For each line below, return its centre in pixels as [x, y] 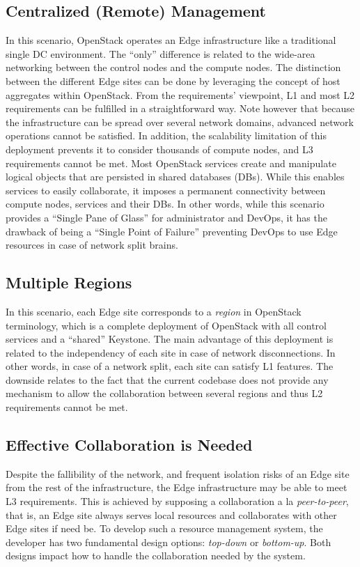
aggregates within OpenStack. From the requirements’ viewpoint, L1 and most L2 [180, 94]
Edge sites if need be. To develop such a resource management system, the [164, 528]
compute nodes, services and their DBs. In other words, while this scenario [165, 204]
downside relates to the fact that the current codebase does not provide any [167, 379]
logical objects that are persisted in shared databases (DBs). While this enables [175, 177]
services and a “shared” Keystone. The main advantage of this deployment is [170, 339]
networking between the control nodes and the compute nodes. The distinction [173, 67]
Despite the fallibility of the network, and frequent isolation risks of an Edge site [178, 473]
